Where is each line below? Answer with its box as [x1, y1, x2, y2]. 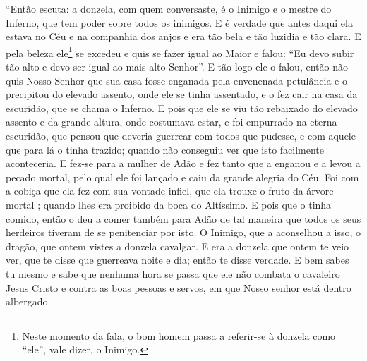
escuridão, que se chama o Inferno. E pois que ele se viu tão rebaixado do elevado [6, 100, 358, 115]
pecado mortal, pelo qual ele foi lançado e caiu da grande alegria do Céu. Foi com [6, 169, 359, 184]
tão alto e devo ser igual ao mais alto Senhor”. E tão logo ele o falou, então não [6, 59, 348, 74]
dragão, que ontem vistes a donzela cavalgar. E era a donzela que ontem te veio [6, 238, 349, 253]
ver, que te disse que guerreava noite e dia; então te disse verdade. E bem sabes [6, 252, 349, 267]
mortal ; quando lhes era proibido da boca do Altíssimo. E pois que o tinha [6, 197, 332, 212]
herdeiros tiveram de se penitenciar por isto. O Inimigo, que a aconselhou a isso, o [6, 225, 361, 240]
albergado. [6, 294, 51, 309]
